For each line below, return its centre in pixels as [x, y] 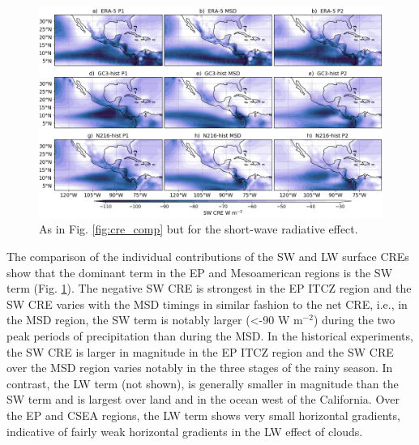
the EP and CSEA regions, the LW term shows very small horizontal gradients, [203, 415]
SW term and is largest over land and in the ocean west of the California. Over [203, 399]
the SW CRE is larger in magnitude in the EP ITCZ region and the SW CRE [200, 351]
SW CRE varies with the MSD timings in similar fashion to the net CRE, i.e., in [207, 304]
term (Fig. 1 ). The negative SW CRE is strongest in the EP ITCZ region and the [209, 288]
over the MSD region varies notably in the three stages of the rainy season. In [200, 368]
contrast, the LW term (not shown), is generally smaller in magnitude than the [203, 383]
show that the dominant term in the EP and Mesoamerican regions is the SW [200, 272]
